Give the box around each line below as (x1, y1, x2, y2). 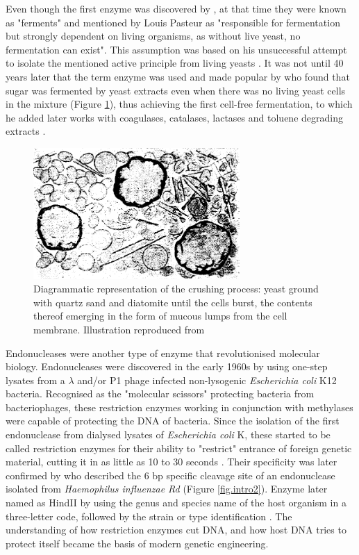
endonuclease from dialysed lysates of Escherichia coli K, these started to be (6, 427, 331, 442)
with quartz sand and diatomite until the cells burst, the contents (33, 295, 312, 309)
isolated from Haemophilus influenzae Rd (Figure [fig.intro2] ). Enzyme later (6, 481, 328, 496)
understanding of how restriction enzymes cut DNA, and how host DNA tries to (6, 522, 347, 537)
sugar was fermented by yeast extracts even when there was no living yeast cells (6, 83, 346, 97)
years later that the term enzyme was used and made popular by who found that (6, 69, 350, 83)
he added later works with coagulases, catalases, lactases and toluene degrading (6, 110, 343, 124)
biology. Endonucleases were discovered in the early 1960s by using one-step (6, 359, 328, 374)
